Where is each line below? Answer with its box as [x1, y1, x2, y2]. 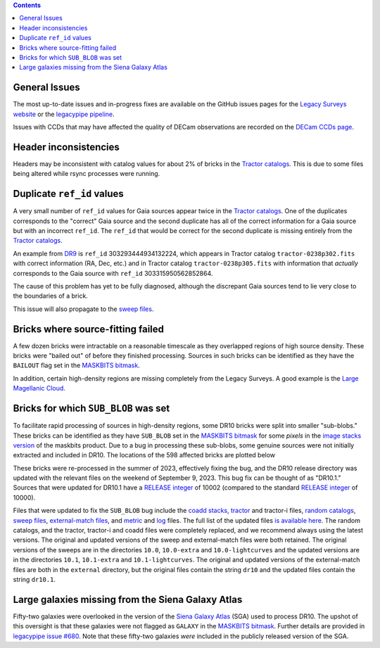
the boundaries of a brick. [13, 292, 88, 300]
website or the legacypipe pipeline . [13, 110, 115, 118]
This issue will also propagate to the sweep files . [13, 305, 154, 313]
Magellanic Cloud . [13, 384, 66, 393]
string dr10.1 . [13, 575, 56, 583]
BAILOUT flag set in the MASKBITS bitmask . [13, 361, 140, 369]
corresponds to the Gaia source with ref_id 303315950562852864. [13, 269, 213, 277]
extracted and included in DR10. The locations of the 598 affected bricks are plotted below [13, 451, 276, 459]
